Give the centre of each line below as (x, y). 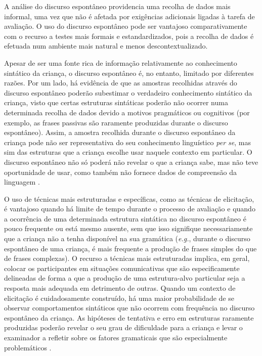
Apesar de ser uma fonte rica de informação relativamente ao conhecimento (121, 62)
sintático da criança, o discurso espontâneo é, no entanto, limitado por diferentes (129, 73)
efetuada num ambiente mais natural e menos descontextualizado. (106, 46)
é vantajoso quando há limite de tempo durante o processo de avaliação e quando (130, 209)
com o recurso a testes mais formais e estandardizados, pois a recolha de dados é (129, 36)
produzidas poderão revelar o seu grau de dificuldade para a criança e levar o (123, 327)
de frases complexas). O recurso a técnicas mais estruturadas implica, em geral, (127, 258)
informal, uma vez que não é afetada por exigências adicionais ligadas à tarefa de (129, 16)
